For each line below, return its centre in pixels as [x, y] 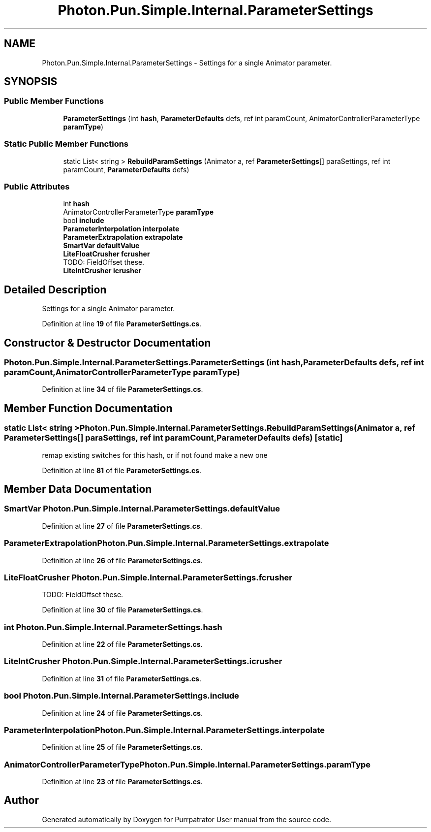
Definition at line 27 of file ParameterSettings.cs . [122, 526]
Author [21, 800]
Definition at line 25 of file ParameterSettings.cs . [122, 747]
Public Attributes [37, 186]
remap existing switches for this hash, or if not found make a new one [155, 455]
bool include [84, 221]
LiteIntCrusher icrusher [102, 271]
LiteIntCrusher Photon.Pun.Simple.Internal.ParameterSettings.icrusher [143, 661]
